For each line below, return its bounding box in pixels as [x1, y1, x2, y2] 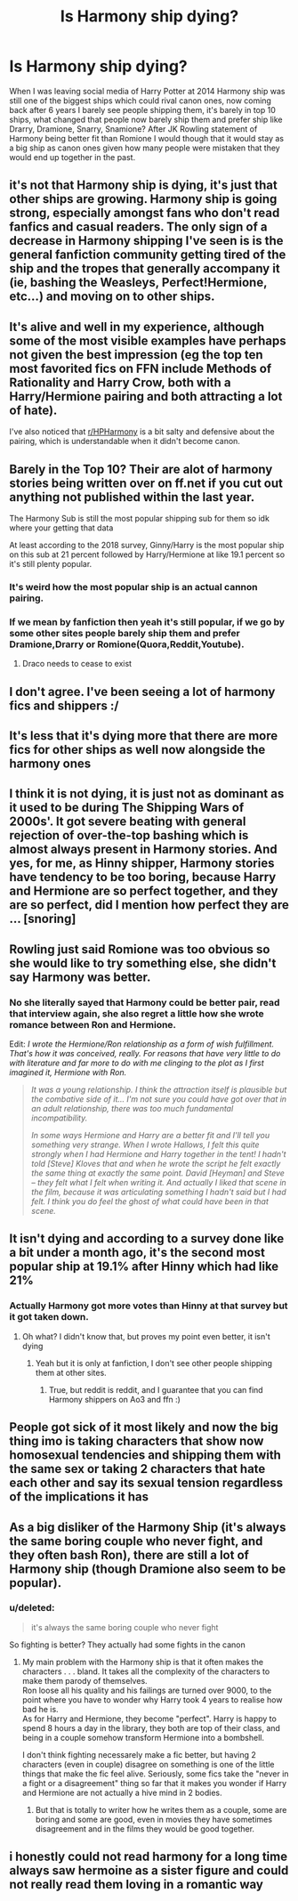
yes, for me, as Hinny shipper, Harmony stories [9, 856, 275, 871]
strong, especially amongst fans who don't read [9, 206, 280, 221]
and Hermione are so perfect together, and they [9, 884, 278, 899]
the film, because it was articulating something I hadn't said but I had [30, 1186, 286, 1198]
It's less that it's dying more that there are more [9, 728, 278, 743]
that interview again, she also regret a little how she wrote [9, 1007, 264, 1020]
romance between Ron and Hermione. [9, 1018, 176, 1031]
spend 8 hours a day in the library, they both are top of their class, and [21, 1722, 280, 1733]
